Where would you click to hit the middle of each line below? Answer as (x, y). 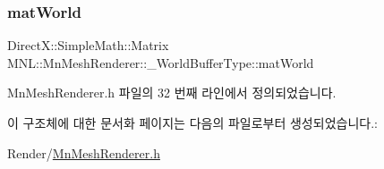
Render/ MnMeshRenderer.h (84, 152)
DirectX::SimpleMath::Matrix (88, 45)
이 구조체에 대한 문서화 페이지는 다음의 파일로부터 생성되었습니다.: (192, 123)
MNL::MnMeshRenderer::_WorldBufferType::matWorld (161, 62)
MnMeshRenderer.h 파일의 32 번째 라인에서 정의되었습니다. (172, 93)
